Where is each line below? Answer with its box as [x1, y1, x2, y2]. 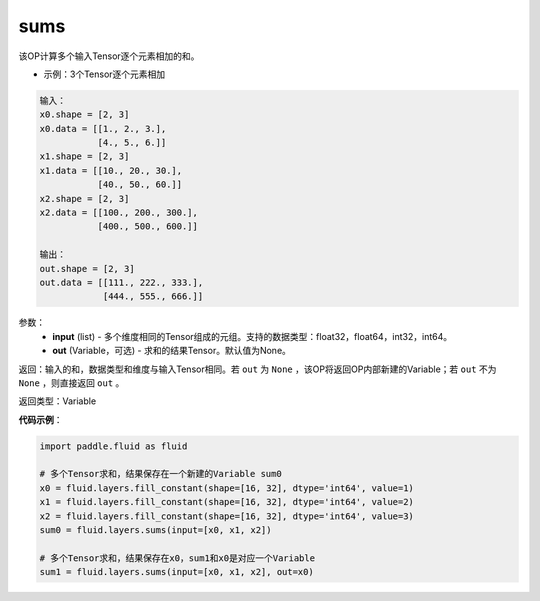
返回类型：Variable [18, 395, 97, 407]
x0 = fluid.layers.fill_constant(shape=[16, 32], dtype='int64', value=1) [39, 482, 415, 494]
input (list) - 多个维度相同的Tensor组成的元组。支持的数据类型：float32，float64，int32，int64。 [52, 330, 453, 342]
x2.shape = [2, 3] [39, 193, 130, 204]
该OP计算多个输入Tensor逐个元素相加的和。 [18, 50, 200, 62]
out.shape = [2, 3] [39, 263, 135, 274]
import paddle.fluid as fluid [39, 440, 188, 452]
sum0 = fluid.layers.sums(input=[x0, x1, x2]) [39, 525, 272, 536]
